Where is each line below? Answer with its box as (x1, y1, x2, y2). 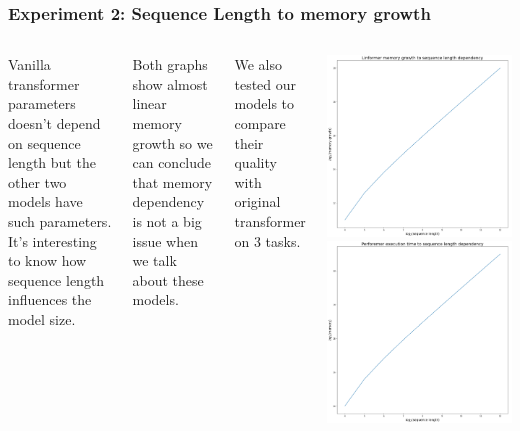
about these (132, 269, 204, 290)
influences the (8, 289, 92, 310)
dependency (132, 191, 205, 212)
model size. (8, 308, 76, 329)
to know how (8, 250, 87, 271)
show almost (132, 73, 208, 94)
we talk (132, 250, 177, 271)
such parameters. (8, 210, 112, 231)
